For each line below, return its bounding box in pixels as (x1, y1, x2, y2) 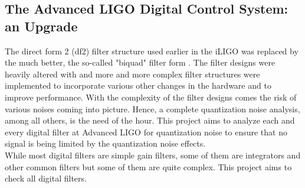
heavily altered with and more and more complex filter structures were (5, 67, 260, 80)
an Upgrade (5, 17, 78, 35)
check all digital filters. (5, 172, 87, 184)
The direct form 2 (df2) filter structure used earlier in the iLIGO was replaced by (5, 44, 299, 57)
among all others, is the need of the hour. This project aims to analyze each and (5, 114, 295, 127)
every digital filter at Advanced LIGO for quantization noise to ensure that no (5, 125, 287, 138)
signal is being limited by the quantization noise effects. (5, 137, 206, 150)
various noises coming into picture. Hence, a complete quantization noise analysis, (5, 102, 300, 115)
